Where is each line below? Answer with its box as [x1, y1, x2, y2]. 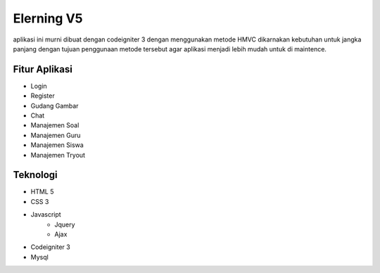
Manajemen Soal [30, 121, 80, 129]
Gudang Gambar [30, 101, 79, 110]
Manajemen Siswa [30, 141, 84, 149]
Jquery [54, 220, 75, 229]
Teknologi [13, 169, 58, 181]
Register [30, 91, 56, 100]
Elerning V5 [13, 11, 83, 26]
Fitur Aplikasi [13, 63, 73, 75]
